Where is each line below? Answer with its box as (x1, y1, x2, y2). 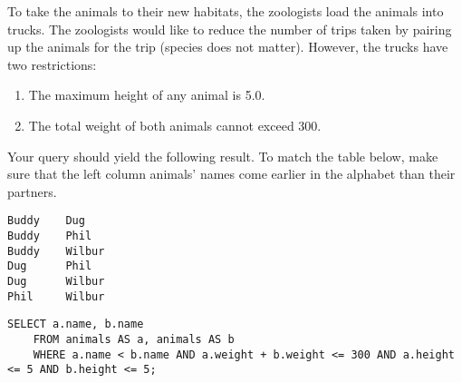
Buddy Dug (7, 214, 85, 228)
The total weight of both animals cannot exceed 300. (28, 115, 322, 134)
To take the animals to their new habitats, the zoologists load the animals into (7, 2, 444, 20)
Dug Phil (7, 260, 92, 273)
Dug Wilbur (7, 274, 105, 288)
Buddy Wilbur (7, 244, 105, 258)
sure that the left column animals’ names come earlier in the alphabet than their (7, 164, 456, 183)
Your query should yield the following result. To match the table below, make (7, 146, 438, 165)
